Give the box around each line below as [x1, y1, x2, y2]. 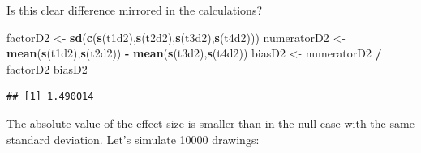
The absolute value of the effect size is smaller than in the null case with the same [6, 114, 415, 131]
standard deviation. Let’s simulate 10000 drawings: [6, 130, 260, 147]
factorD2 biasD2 [6, 60, 88, 77]
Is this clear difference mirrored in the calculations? [6, 2, 263, 18]
